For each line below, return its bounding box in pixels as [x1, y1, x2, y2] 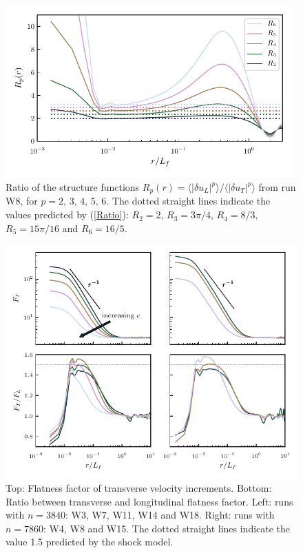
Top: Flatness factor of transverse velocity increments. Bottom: [6, 481, 272, 495]
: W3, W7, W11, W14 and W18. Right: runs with [65, 508, 275, 522]
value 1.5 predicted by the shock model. [6, 534, 174, 549]
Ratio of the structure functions [6, 180, 140, 194]
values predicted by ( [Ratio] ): [6, 207, 129, 222]
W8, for [6, 194, 38, 208]
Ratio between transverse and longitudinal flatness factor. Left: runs [6, 494, 293, 508]
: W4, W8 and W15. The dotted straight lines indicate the [43, 521, 291, 535]
